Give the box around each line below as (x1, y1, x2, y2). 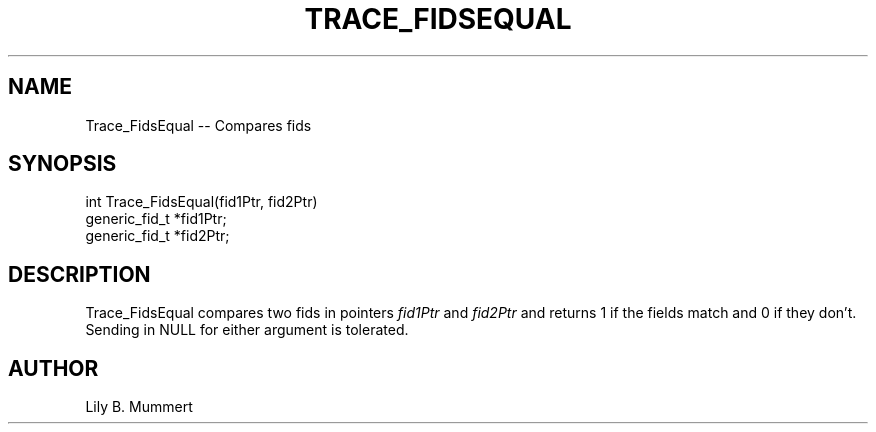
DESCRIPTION (8, 261, 151, 287)
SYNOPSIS (8, 151, 117, 177)
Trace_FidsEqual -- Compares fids (85, 116, 312, 134)
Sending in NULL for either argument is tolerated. (85, 321, 409, 339)
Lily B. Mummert (85, 398, 193, 416)
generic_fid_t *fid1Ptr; (85, 210, 227, 228)
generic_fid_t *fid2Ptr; (85, 227, 230, 245)
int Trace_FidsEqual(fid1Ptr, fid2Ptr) (85, 193, 318, 211)
